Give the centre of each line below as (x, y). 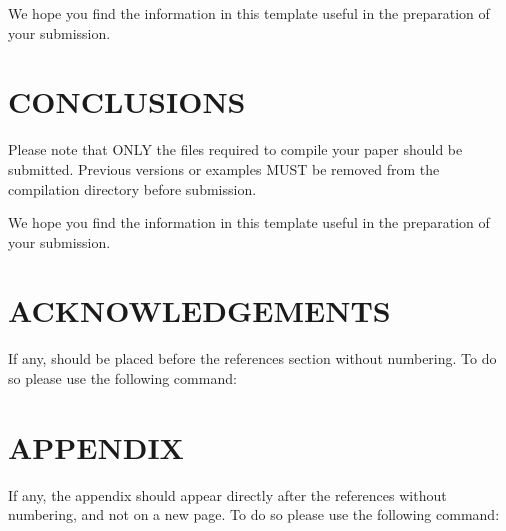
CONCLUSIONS (127, 101)
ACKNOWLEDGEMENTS (199, 310)
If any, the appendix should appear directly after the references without (227, 494)
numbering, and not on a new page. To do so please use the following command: (254, 514)
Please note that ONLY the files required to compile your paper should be (235, 149)
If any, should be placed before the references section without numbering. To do (252, 358)
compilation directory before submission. (132, 188)
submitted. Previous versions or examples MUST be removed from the (224, 168)
